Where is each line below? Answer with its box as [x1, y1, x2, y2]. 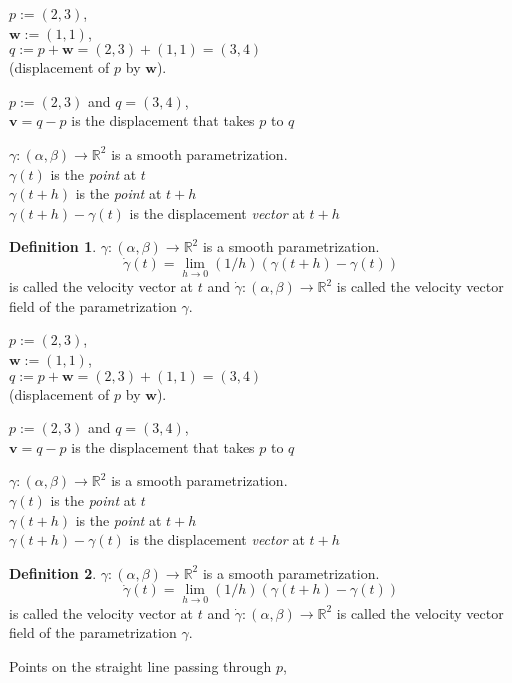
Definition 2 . [9, 562, 97, 583]
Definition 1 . [9, 236, 97, 257]
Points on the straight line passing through [9, 655, 272, 676]
